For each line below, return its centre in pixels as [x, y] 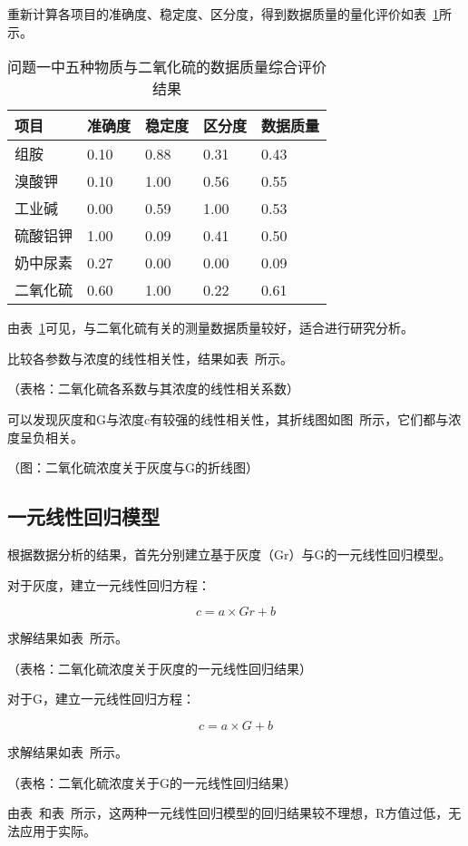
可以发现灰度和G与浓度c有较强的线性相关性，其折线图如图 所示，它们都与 [228, 418]
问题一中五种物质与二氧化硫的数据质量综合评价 [167, 67]
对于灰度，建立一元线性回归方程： [109, 584]
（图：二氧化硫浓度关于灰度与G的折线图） [133, 467]
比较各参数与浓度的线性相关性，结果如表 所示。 [150, 358]
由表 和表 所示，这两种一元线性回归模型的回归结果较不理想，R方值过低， [228, 813]
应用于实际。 [58, 830]
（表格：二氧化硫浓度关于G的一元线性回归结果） [152, 782]
